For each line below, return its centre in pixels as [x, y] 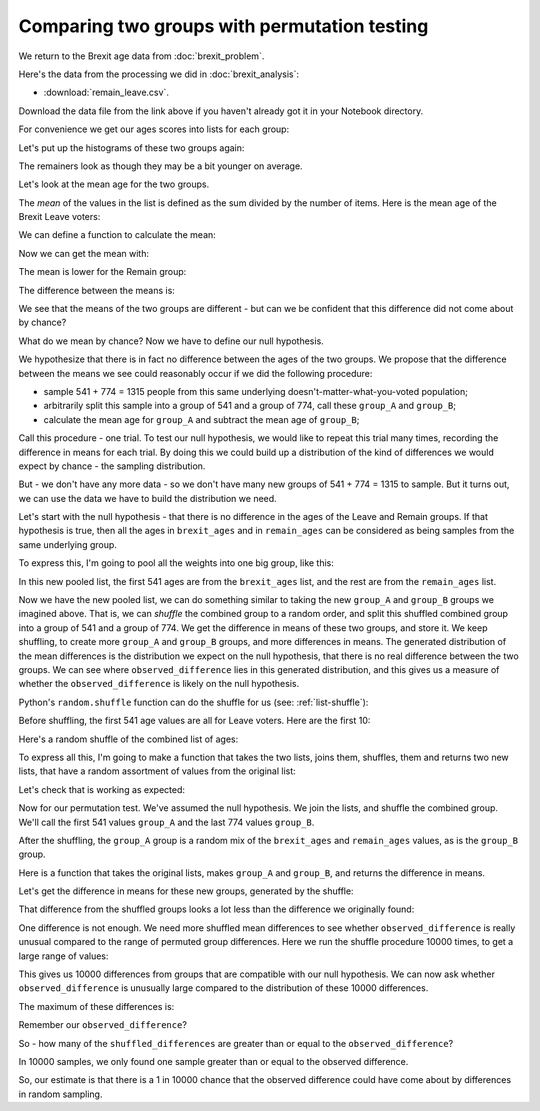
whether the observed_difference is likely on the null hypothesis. [159, 684]
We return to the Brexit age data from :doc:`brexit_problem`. [141, 56]
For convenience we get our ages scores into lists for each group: [154, 129]
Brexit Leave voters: [59, 217]
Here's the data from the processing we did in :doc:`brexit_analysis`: [159, 74]
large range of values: [63, 956]
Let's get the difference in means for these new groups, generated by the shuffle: [186, 891]
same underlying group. [67, 544]
